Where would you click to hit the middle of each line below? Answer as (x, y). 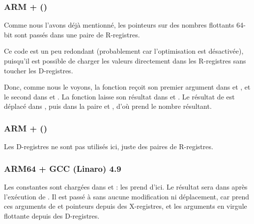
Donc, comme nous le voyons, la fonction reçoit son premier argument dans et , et (127, 87)
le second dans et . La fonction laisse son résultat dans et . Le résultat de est (119, 96)
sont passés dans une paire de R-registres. (77, 34)
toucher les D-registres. (39, 70)
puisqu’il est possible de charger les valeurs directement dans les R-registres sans (125, 61)
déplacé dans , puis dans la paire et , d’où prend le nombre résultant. (108, 106)
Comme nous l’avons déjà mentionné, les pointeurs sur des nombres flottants (119, 25)
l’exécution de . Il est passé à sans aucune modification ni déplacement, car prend (127, 196)
